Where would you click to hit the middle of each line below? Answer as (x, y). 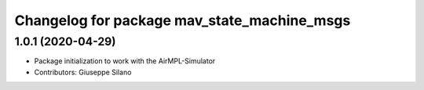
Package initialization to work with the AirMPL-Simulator (125, 61)
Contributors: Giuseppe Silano (83, 72)
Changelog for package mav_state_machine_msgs (183, 20)
